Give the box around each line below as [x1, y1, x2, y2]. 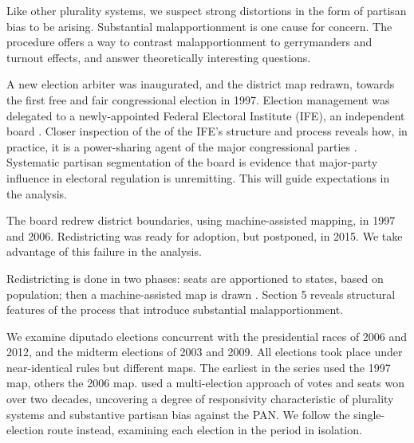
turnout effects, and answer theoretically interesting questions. [6, 49, 311, 65]
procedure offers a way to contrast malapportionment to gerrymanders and [6, 33, 373, 50]
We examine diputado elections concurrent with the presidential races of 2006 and [6, 327, 408, 344]
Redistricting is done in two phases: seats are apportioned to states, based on [6, 269, 384, 286]
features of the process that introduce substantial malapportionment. [6, 301, 344, 318]
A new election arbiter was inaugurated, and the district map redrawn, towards [6, 76, 395, 92]
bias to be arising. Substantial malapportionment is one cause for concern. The [6, 18, 392, 34]
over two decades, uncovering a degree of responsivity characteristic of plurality [6, 390, 394, 407]
